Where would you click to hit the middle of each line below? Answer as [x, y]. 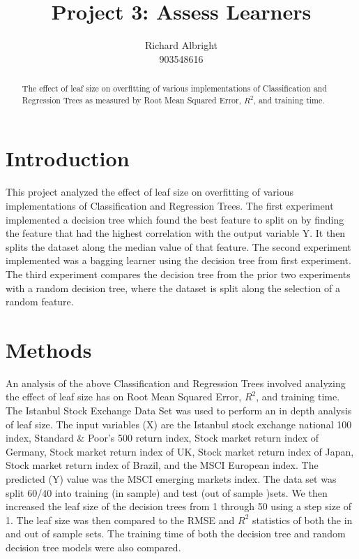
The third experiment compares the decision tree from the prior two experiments [178, 274]
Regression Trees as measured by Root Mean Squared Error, [131, 100]
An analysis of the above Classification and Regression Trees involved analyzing [176, 383]
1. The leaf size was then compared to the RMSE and [120, 520]
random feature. [40, 302]
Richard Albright [181, 45]
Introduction [68, 158]
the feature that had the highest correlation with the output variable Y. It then [176, 233]
